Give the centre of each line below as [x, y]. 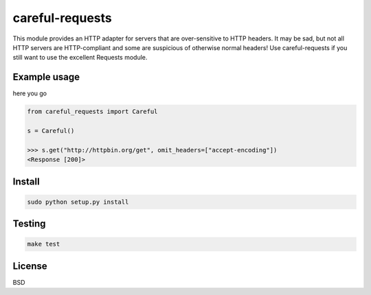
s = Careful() [51, 131]
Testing [29, 224]
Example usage [46, 77]
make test [44, 244]
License [30, 266]
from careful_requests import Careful [92, 112]
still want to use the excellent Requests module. [80, 58]
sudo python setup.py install [78, 202]
